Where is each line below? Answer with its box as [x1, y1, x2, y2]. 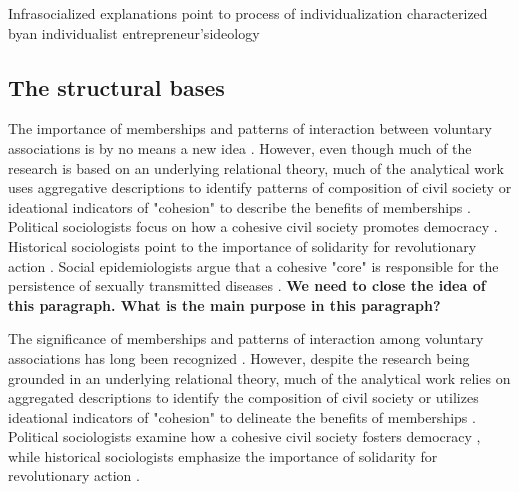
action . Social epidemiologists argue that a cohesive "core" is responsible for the [8, 255, 499, 276]
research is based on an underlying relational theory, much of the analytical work [8, 157, 504, 178]
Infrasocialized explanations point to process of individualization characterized [8, 3, 488, 23]
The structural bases [8, 71, 225, 102]
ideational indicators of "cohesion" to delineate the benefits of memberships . [8, 406, 476, 427]
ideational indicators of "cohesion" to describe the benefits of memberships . [8, 196, 471, 217]
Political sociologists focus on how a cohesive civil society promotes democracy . [8, 216, 498, 237]
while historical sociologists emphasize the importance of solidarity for [8, 445, 438, 466]
